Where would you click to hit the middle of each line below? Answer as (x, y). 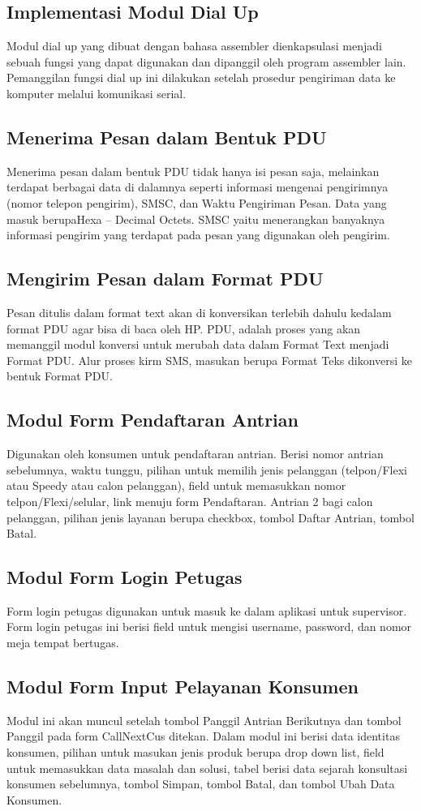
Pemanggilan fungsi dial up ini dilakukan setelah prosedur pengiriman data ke (201, 77)
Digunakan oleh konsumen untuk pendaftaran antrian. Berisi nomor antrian (195, 454)
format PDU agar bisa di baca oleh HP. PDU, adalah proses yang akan (184, 328)
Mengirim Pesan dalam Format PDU (165, 279)
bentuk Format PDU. (60, 376)
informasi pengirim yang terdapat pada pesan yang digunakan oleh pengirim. (198, 235)
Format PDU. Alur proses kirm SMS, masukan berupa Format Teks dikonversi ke (210, 360)
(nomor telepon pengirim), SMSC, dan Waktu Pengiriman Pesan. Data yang (197, 202)
